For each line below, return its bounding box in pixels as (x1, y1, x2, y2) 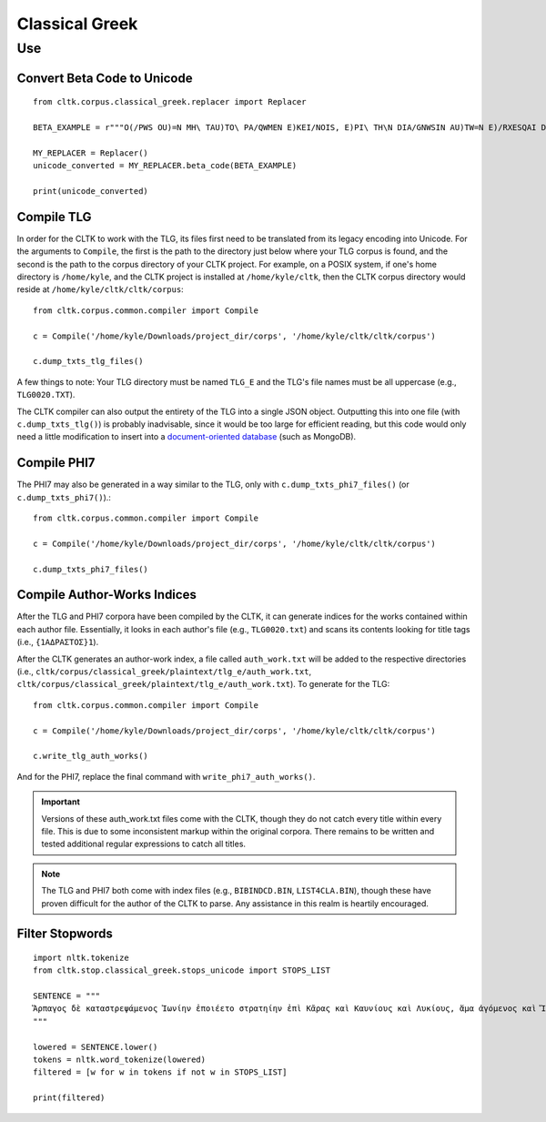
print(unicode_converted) (33, 186, 149, 196)
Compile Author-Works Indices (16, 587, 197, 602)
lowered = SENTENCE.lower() (33, 1042, 158, 1052)
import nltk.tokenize (33, 952, 129, 963)
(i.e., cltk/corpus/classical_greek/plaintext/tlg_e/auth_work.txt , (16, 666, 312, 677)
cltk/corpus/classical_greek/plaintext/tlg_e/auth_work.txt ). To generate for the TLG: (16, 679, 390, 690)
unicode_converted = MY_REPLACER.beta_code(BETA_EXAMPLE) (33, 160, 298, 171)
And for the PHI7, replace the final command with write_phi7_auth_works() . (16, 771, 316, 782)
